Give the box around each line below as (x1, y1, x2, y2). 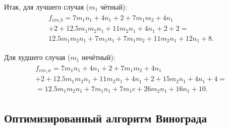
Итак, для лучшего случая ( (4, 2, 89, 12)
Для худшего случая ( (4, 52, 71, 62)
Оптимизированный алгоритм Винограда (4, 110, 207, 125)
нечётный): (82, 52, 116, 62)
